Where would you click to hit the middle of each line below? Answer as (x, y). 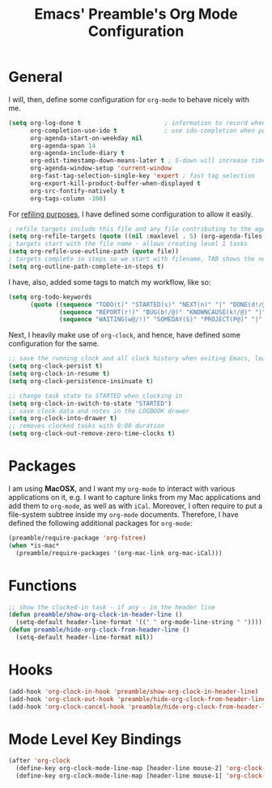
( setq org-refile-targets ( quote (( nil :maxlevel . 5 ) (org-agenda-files (136, 236)
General (36, 77)
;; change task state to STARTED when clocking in (96, 396)
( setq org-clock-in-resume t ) (59, 374)
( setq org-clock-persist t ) (56, 366)
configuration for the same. (54, 344)
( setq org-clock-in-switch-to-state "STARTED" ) (90, 403)
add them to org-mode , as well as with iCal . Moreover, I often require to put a (136, 506)
